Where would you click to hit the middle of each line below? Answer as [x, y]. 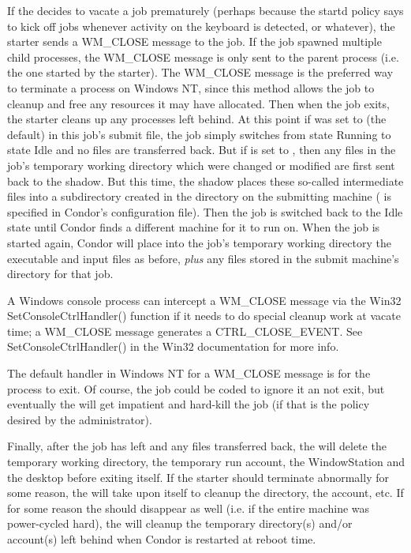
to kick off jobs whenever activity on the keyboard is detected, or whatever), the [201, 26]
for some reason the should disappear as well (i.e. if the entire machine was [189, 508]
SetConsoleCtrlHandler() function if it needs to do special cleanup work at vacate [204, 316]
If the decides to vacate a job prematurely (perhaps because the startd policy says [205, 10]
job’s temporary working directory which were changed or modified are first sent [201, 165]
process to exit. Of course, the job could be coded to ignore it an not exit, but [196, 388]
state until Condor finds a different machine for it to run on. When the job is [194, 227]
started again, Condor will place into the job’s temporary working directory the [199, 242]
